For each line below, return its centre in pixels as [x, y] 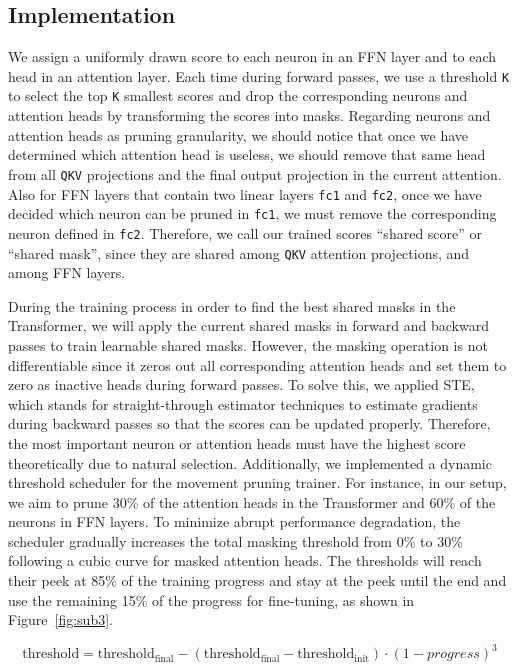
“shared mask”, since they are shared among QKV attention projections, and [239, 252]
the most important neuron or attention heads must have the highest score [237, 442]
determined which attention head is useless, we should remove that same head [247, 154]
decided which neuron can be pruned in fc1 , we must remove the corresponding [252, 213]
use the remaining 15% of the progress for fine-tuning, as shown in [211, 599]
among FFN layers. [67, 272]
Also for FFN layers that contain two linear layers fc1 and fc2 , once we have [245, 193]
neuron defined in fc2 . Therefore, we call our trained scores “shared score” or [245, 232]
